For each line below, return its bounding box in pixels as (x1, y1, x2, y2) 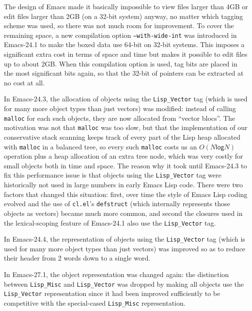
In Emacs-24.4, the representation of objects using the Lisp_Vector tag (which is (4, 234, 245, 244)
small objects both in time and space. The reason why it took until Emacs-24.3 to (4, 160, 247, 170)
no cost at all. (4, 77, 45, 87)
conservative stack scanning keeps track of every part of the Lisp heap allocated (4, 131, 240, 142)
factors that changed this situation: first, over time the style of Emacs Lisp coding (4, 189, 248, 199)
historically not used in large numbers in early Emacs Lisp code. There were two (4, 180, 243, 190)
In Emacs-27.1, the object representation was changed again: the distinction (4, 269, 229, 279)
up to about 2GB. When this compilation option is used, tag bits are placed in (4, 58, 237, 68)
